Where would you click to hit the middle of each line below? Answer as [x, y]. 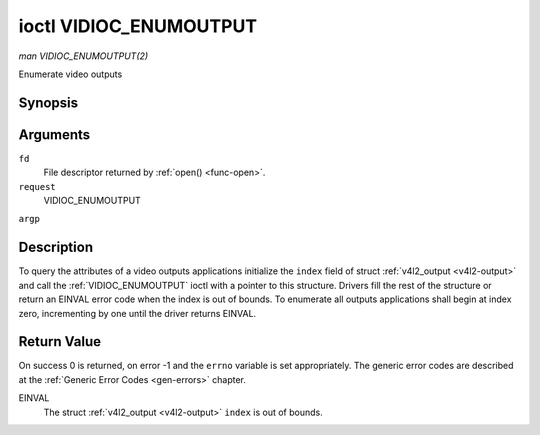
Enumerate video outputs [70, 74]
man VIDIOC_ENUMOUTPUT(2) [83, 56]
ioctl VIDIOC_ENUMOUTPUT [138, 26]
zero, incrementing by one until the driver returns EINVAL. [137, 313]
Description [56, 247]
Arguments [54, 134]
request [37, 186]
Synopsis [48, 102]
